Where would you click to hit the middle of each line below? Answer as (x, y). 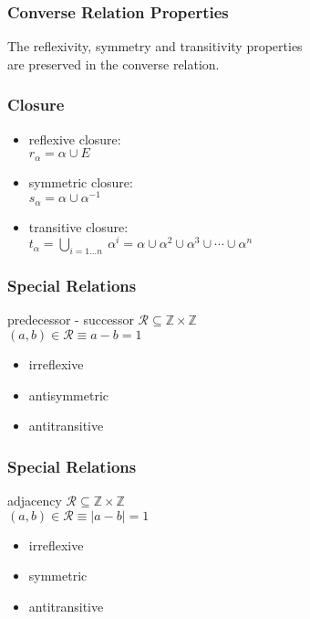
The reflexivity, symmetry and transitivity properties (155, 46)
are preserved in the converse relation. (114, 64)
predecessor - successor (71, 320)
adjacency (35, 501)
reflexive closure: (75, 139)
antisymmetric (69, 395)
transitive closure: (78, 226)
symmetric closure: (81, 181)
